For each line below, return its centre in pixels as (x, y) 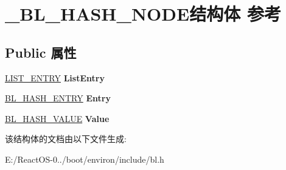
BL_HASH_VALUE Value (57, 118)
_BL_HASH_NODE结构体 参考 (143, 14)
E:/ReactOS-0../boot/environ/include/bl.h (85, 159)
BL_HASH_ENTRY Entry (58, 98)
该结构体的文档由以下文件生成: (66, 139)
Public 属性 (41, 52)
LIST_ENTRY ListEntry (55, 77)
